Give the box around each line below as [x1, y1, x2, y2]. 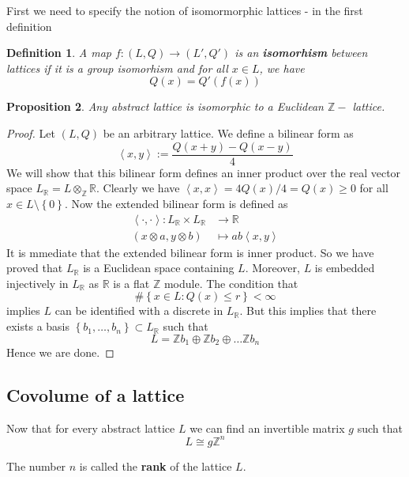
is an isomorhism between [235, 44, 368, 61]
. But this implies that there [239, 302, 377, 319]
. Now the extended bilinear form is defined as [64, 195, 288, 212]
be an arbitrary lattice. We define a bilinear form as [103, 124, 354, 141]
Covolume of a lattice [6, 383, 185, 407]
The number [6, 457, 66, 474]
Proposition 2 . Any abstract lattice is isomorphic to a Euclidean [6, 98, 324, 115]
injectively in [6, 274, 69, 291]
